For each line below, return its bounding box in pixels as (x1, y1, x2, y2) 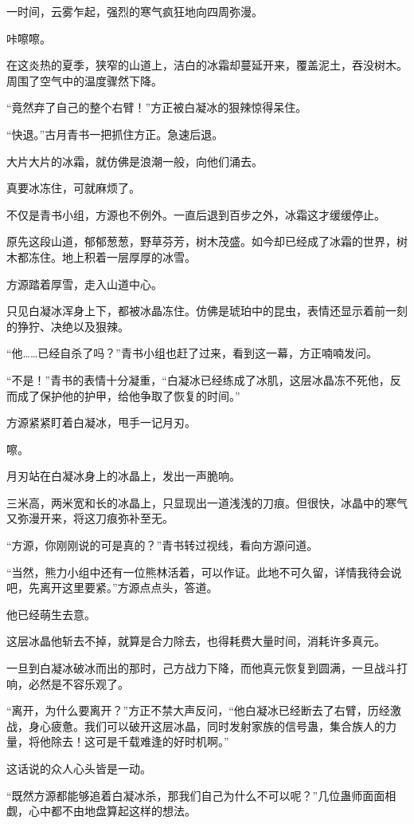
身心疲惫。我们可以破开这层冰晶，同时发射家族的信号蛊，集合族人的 (28, 717, 385, 734)
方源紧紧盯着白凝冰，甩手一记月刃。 (6, 414, 196, 431)
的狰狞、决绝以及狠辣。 (6, 317, 129, 334)
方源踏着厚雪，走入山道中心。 (6, 275, 162, 292)
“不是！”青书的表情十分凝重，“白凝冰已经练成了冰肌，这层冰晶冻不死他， (6, 371, 390, 388)
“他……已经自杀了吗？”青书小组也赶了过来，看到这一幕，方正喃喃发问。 (6, 345, 377, 361)
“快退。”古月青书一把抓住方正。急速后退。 (6, 125, 224, 142)
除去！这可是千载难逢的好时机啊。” (50, 733, 229, 750)
